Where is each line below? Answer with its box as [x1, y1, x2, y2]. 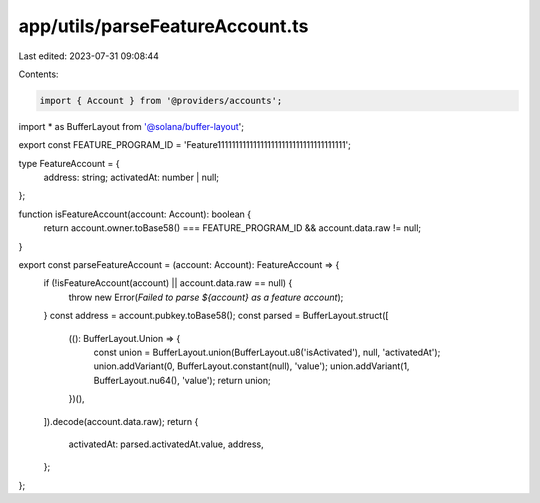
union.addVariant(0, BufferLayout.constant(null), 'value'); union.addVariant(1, [93, 360, 410, 372]
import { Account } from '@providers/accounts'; [39, 95, 283, 106]
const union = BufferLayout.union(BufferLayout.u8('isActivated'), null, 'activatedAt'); [93, 346, 441, 358]
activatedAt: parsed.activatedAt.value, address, [68, 438, 264, 450]
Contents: [18, 68, 59, 80]
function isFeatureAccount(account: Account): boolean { [18, 208, 252, 220]
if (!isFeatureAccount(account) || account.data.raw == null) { [43, 277, 293, 289]
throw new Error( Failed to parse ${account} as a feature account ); [68, 291, 344, 303]
